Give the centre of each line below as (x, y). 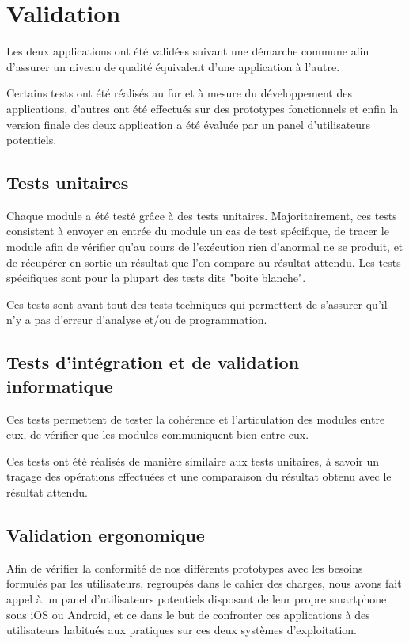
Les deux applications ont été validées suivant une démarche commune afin (188, 51)
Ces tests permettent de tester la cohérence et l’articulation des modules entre (196, 419)
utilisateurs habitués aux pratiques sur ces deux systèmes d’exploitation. (182, 630)
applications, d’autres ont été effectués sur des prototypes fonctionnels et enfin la (203, 108)
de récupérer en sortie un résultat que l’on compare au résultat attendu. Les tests (204, 262)
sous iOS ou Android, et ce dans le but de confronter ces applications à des (188, 614)
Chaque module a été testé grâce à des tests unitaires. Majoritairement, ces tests (202, 215)
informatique (60, 385)
